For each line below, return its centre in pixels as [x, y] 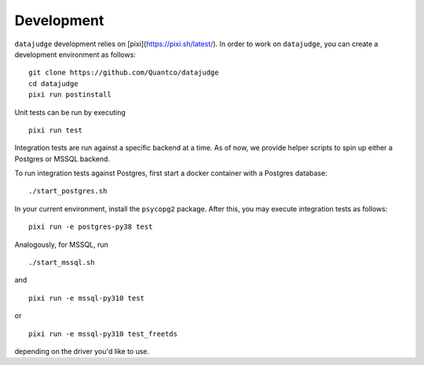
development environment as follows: [75, 54]
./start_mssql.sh [62, 263]
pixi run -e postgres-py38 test [91, 227]
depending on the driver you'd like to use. [82, 351]
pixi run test [55, 130]
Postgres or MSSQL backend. [62, 159]
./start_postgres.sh [68, 191]
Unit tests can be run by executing [70, 112]
